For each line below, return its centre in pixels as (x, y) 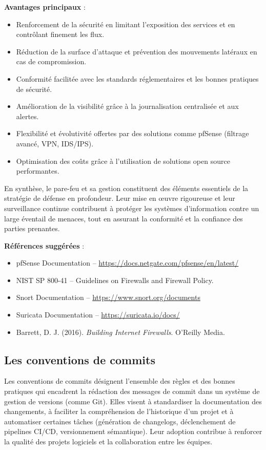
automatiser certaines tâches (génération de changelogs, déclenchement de (120, 421)
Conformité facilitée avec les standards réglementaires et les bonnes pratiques (137, 78)
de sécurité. (34, 89)
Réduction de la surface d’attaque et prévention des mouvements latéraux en (137, 51)
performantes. (38, 171)
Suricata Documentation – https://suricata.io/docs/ (98, 315)
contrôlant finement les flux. (60, 34)
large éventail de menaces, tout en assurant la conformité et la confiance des (124, 218)
